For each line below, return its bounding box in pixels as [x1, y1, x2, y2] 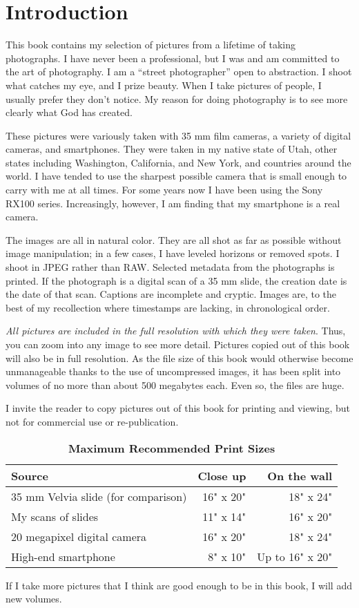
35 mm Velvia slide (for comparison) [11, 488, 187, 504]
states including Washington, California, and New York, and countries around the [6, 155, 351, 169]
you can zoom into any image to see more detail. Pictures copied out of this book [6, 337, 350, 351]
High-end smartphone [11, 548, 115, 564]
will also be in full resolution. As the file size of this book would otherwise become [6, 350, 353, 365]
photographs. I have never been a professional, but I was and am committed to [6, 50, 340, 65]
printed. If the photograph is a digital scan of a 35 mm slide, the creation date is [6, 273, 347, 287]
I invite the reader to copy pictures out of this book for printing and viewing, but [6, 401, 350, 415]
